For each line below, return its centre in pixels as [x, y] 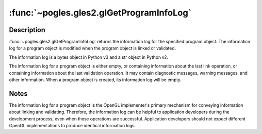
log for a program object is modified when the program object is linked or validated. [92, 48]
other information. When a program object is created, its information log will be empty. [95, 80]
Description [27, 30]
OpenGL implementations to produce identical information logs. [72, 126]
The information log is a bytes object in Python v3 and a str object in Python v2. [89, 57]
